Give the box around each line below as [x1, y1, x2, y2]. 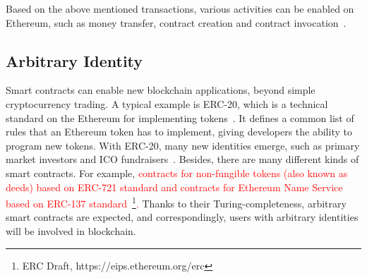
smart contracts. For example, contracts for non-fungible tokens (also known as [6, 165, 348, 180]
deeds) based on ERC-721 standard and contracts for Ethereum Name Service [6, 179, 343, 194]
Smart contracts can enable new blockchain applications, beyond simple [6, 83, 315, 97]
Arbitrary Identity [6, 49, 143, 71]
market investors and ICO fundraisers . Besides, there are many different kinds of [6, 152, 359, 167]
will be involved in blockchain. [6, 223, 136, 238]
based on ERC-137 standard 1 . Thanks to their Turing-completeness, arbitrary [6, 194, 347, 210]
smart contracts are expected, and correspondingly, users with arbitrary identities [6, 210, 359, 224]
